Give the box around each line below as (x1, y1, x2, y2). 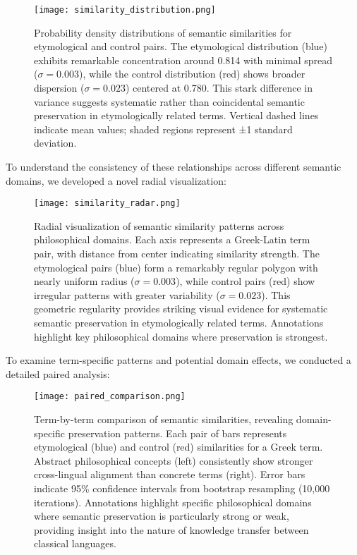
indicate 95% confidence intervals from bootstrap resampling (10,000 (34, 481, 330, 495)
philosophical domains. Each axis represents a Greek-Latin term (34, 232, 310, 247)
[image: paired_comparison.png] (34, 391, 186, 402)
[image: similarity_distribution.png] (34, 5, 216, 15)
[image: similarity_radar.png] (34, 198, 181, 209)
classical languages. (34, 536, 116, 551)
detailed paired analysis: (6, 366, 110, 381)
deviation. (34, 135, 77, 150)
